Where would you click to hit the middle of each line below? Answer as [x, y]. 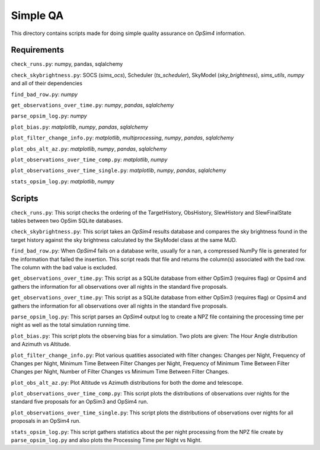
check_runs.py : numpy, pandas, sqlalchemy [67, 64]
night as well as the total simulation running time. [71, 325]
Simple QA [37, 15]
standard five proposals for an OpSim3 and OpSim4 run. [79, 402]
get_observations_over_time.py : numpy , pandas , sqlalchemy [92, 105]
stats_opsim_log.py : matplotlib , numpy [63, 181]
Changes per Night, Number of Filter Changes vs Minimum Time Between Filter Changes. [120, 372]
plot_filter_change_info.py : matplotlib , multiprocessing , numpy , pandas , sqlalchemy [122, 138]
